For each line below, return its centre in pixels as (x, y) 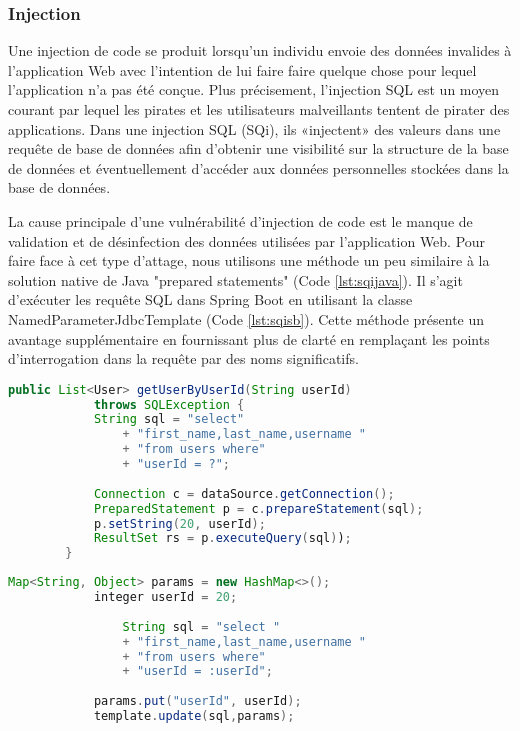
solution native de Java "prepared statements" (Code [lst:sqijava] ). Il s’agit (235, 279)
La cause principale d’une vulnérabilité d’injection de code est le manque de (240, 220)
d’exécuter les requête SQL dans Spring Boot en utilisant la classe (210, 299)
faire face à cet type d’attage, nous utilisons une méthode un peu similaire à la (249, 260)
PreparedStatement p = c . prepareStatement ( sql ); (258, 508)
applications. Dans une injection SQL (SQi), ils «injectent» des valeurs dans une (254, 128)
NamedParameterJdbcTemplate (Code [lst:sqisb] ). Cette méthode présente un (246, 318)
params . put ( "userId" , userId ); (197, 701)
